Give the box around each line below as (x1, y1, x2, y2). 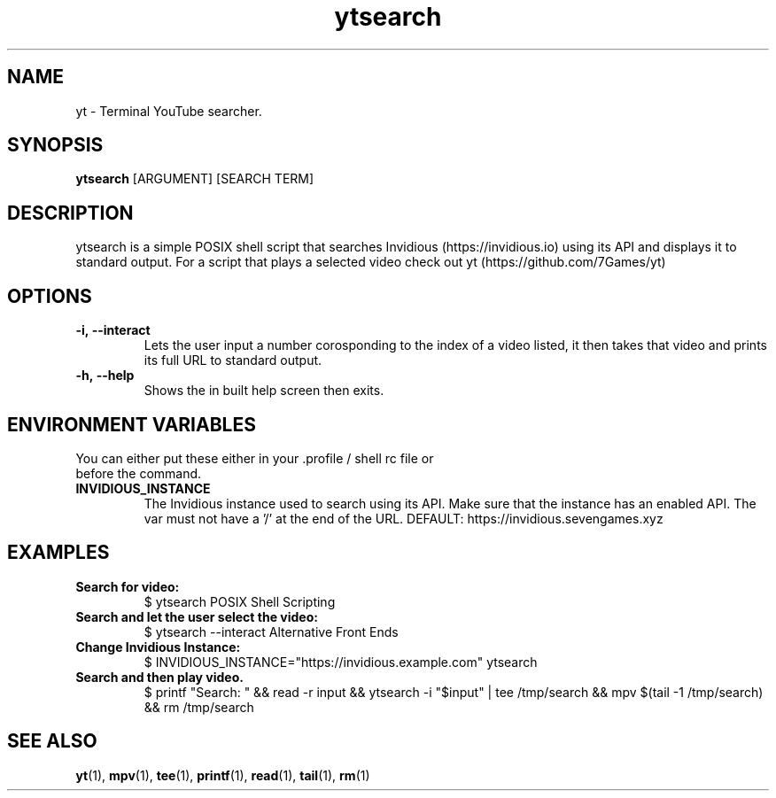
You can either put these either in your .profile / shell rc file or (75, 450, 434, 466)
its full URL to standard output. (144, 353, 322, 368)
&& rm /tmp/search (144, 699, 254, 715)
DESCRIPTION (7, 201, 134, 224)
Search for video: (75, 578, 180, 594)
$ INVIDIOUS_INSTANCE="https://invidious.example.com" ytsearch (144, 654, 538, 670)
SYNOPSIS (7, 134, 104, 157)
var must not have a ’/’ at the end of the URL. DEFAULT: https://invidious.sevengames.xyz (144, 510, 663, 526)
